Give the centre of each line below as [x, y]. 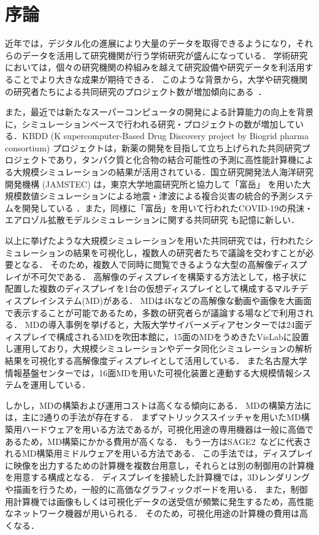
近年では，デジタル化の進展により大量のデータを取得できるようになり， [151, 43]
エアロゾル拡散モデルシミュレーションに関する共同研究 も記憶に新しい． [152, 220]
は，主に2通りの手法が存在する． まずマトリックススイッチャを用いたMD [153, 417]
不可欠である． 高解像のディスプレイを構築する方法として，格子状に [169, 276]
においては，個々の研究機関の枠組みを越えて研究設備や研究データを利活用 [155, 67]
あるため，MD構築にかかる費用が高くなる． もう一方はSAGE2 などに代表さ [158, 441]
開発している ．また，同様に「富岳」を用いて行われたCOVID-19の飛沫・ [167, 207]
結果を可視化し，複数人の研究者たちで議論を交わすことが [189, 252]
